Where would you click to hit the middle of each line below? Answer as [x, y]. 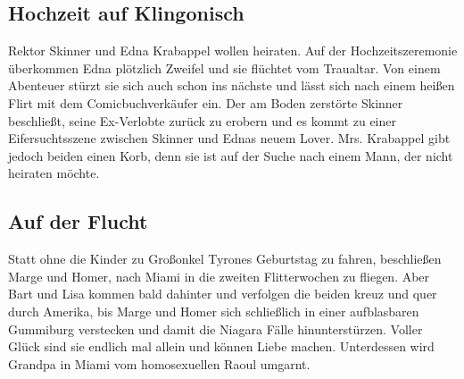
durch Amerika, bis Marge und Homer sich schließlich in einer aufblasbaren [214, 311]
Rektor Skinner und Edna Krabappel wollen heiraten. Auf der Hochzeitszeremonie [233, 51]
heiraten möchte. [54, 173]
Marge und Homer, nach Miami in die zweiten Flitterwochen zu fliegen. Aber [219, 276]
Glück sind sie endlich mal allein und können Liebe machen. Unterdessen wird [221, 346]
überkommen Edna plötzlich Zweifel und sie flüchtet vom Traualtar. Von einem [224, 67]
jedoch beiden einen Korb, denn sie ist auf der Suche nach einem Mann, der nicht [231, 155]
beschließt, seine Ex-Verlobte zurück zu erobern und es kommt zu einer [202, 120]
